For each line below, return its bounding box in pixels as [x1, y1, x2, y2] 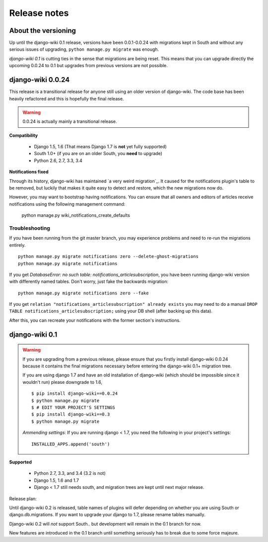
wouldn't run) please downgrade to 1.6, [22, 379, 103, 385]
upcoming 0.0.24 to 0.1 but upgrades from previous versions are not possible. [9, 63, 168, 69]
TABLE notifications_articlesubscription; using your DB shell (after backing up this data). [9, 308, 213, 314]
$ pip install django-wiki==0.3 [31, 412, 110, 417]
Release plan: [9, 495, 37, 502]
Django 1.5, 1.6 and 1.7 [34, 477, 79, 483]
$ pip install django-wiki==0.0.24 [31, 391, 118, 396]
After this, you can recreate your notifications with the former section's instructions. [9, 317, 181, 323]
